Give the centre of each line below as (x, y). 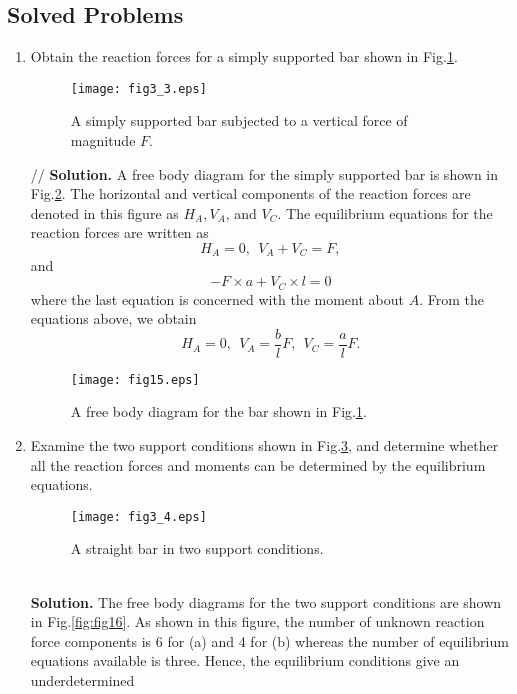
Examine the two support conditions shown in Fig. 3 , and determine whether (264, 445)
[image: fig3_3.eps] (138, 88)
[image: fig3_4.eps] (138, 516)
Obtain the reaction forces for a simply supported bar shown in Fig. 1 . (244, 56)
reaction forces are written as (119, 232)
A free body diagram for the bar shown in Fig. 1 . (218, 411)
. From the (451, 298)
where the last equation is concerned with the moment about (217, 298)
